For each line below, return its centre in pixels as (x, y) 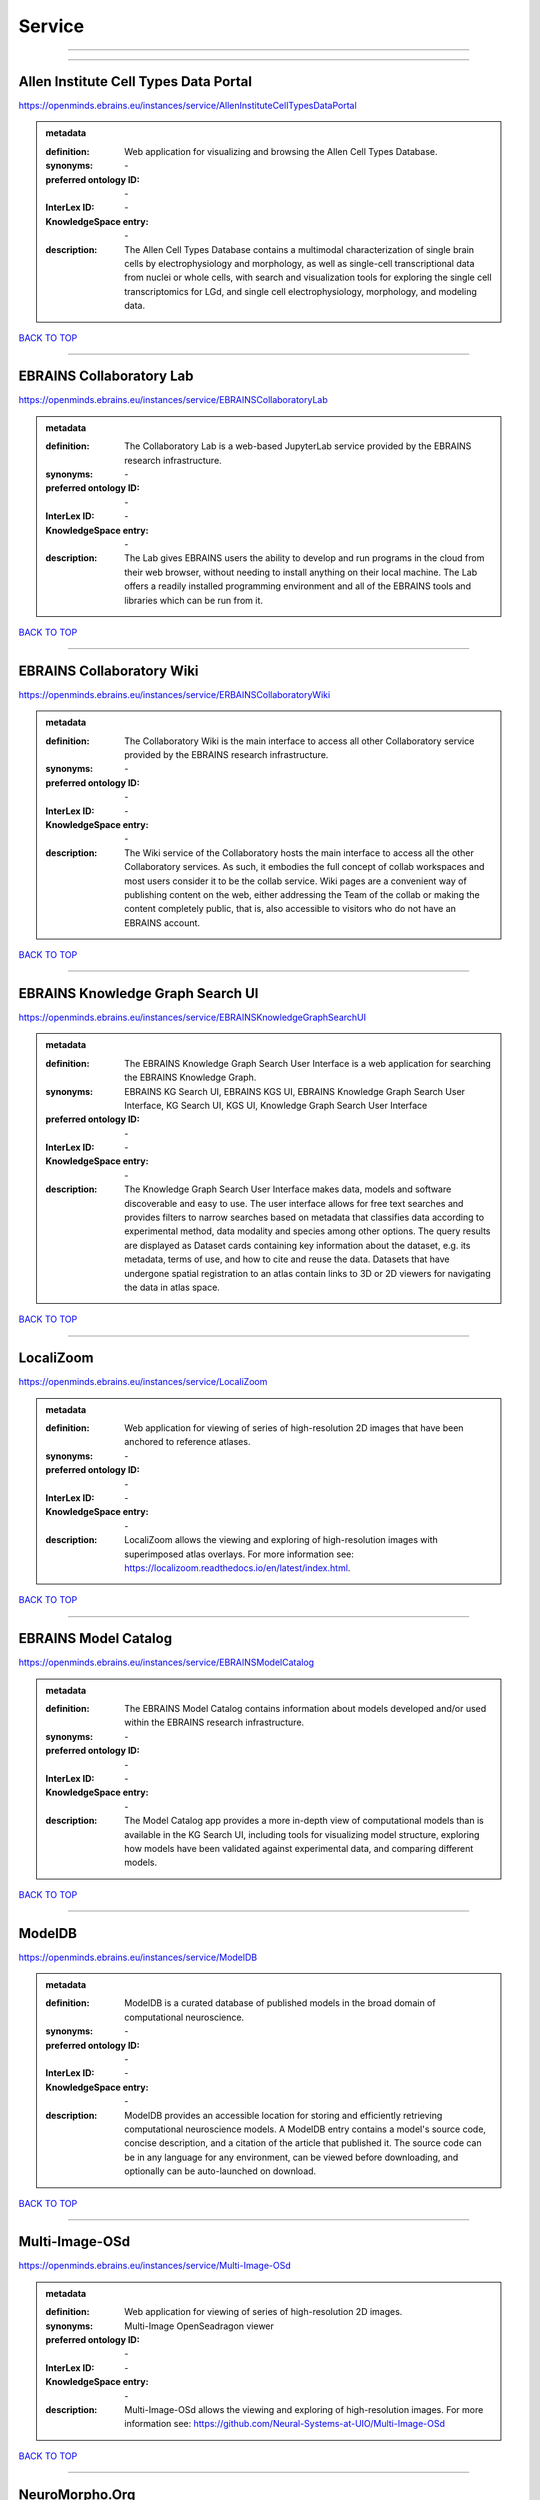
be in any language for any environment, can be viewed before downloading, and (291, 2157)
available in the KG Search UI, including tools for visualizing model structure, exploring (302, 1834)
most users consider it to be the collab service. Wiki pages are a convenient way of (295, 881)
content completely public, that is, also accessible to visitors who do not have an (290, 909)
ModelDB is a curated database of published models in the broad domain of (280, 2003)
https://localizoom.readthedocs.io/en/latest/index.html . (237, 1567)
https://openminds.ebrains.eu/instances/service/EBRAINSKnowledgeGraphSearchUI (192, 1017)
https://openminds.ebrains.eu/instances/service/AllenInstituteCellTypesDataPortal (187, 106)
